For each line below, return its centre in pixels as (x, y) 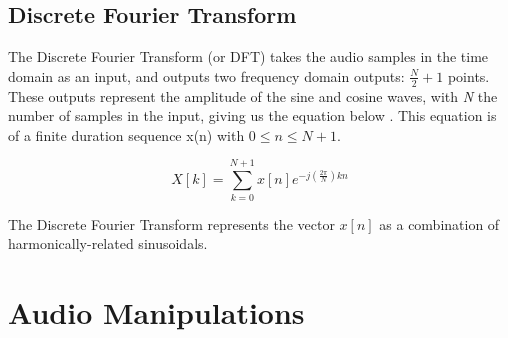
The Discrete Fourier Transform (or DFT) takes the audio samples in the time (248, 56)
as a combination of (439, 223)
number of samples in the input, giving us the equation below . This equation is (252, 115)
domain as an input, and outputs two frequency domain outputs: (206, 75)
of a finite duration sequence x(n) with (126, 134)
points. (468, 75)
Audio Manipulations (156, 311)
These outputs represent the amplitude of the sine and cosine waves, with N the (253, 95)
